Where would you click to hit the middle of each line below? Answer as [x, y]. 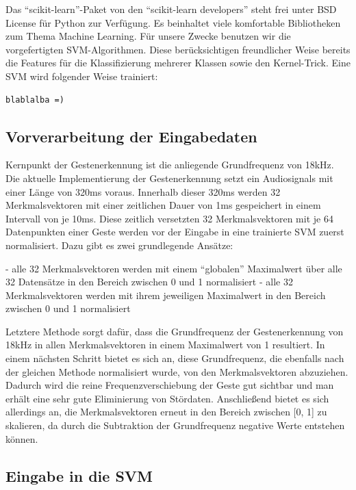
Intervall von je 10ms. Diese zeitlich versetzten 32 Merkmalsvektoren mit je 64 [169, 218]
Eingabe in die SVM [79, 475]
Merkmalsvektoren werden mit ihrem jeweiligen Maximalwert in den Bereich [166, 295]
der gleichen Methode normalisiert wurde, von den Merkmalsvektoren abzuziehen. [177, 371]
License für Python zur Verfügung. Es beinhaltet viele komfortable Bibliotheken [173, 22]
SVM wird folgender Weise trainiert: [82, 76]
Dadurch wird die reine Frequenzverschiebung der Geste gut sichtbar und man [170, 385]
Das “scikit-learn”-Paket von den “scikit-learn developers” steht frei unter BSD [171, 9]
